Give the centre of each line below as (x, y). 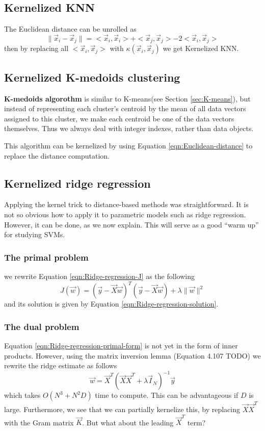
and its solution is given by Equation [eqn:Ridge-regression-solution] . (111, 304)
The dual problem (42, 326)
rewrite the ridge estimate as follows (61, 365)
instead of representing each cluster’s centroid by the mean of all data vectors (125, 108)
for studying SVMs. (35, 234)
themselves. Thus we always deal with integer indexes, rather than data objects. (129, 128)
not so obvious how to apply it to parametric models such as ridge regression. (125, 214)
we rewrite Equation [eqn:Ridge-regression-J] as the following (99, 276)
